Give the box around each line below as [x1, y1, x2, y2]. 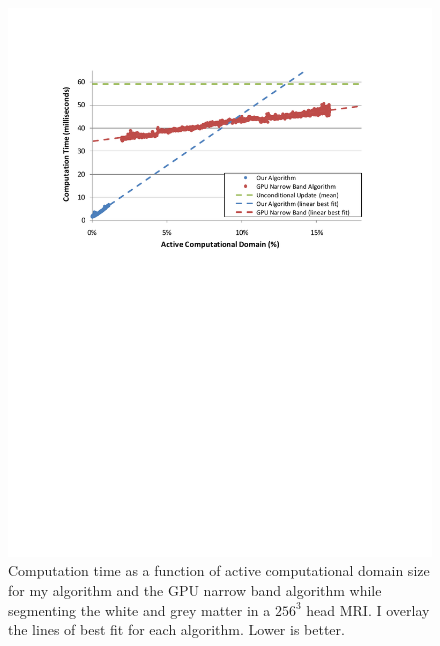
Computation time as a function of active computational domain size [8, 560, 430, 581]
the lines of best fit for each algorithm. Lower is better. [8, 619, 345, 640]
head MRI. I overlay [306, 599, 430, 620]
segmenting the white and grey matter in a [8, 599, 271, 620]
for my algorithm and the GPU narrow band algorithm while [8, 580, 382, 601]
